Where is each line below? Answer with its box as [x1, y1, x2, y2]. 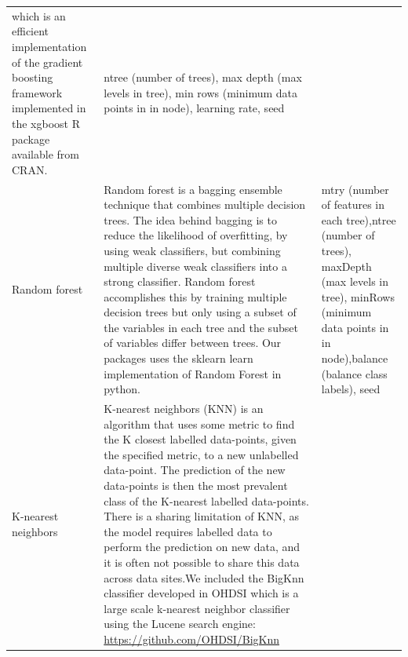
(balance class [321, 365, 388, 381]
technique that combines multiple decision [104, 196, 306, 213]
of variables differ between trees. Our [104, 334, 282, 351]
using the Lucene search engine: [104, 615, 256, 632]
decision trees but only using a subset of [104, 304, 297, 320]
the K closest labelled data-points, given [104, 431, 297, 447]
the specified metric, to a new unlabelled [104, 446, 299, 462]
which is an [12, 7, 66, 24]
